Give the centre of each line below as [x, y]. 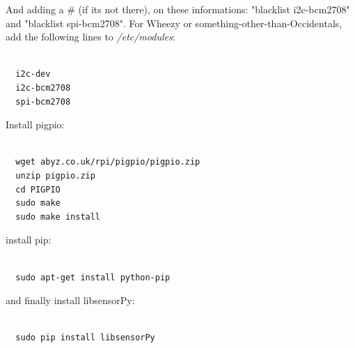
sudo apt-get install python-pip [93, 277]
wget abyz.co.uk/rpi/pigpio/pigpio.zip [108, 162]
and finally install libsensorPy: [70, 300]
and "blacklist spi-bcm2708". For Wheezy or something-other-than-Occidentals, [174, 23]
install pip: [29, 240]
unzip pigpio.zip [55, 175]
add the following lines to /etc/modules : [90, 37]
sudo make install [58, 217]
